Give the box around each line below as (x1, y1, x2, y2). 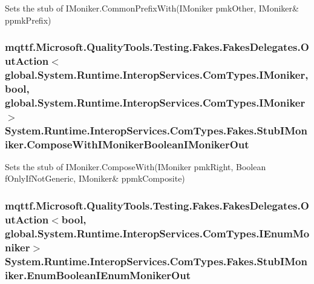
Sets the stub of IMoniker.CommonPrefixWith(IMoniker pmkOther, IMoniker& (5, 2, 299, 14)
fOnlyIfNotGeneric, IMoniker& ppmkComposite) (5, 172, 185, 185)
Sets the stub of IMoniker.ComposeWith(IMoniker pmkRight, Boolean (5, 160, 266, 173)
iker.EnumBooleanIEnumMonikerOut (5, 267, 191, 282)
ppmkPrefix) (5, 13, 51, 26)
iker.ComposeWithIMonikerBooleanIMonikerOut (5, 136, 249, 151)
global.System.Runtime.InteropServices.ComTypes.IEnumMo (5, 225, 310, 240)
